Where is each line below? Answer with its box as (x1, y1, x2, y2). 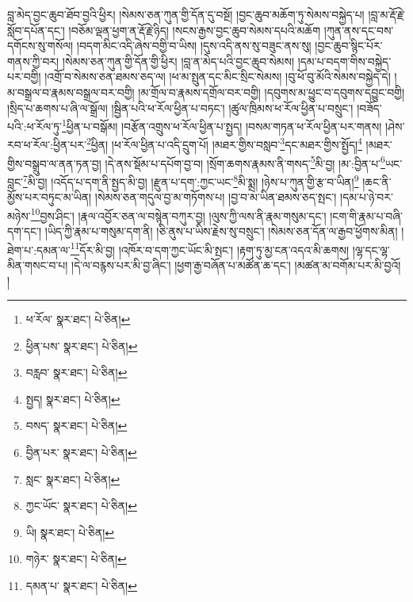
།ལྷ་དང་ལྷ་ (352, 241, 390, 258)
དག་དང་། (7, 223, 42, 239)
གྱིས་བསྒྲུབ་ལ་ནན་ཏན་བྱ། (7, 155, 101, 171)
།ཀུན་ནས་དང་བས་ (323, 21, 394, 38)
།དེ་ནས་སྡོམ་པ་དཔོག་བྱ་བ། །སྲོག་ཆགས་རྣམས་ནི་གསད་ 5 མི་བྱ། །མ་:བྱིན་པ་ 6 (105, 152, 385, 171)
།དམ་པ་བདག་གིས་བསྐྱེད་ (297, 52, 392, 69)
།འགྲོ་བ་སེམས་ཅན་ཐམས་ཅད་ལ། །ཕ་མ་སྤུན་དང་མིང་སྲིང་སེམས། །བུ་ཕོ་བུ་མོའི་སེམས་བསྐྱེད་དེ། (44, 68, 391, 85)
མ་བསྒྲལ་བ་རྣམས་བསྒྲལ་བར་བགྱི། (7, 83, 135, 100)
